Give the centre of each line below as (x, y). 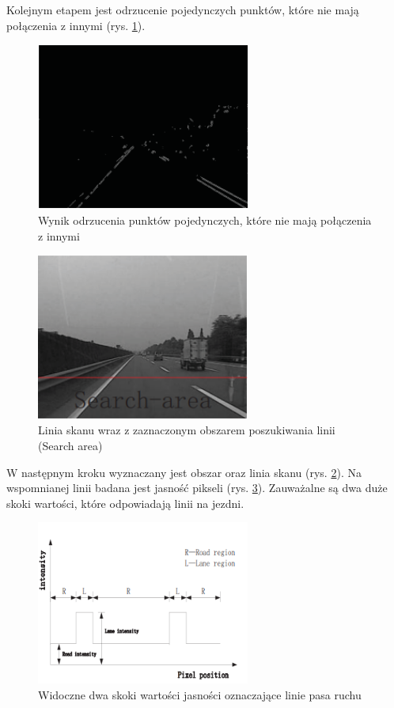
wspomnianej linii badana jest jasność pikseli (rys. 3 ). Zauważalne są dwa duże (197, 488)
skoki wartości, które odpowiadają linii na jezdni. (125, 503)
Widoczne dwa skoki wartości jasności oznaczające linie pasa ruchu (200, 695)
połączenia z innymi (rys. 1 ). (76, 25)
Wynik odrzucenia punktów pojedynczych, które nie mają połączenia (205, 220)
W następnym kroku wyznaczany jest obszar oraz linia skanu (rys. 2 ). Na (184, 472)
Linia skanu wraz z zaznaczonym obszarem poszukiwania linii (187, 430)
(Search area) (70, 445)
